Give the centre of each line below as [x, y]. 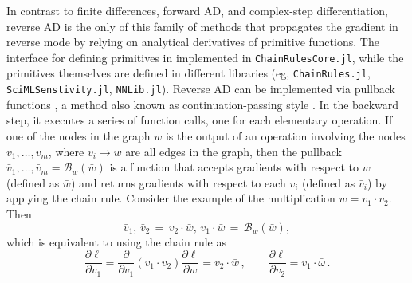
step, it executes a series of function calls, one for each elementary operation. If [200, 120]
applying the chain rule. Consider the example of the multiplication [171, 198]
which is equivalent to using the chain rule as [116, 241]
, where [66, 151]
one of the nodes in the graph [78, 135]
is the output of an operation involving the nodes [285, 135]
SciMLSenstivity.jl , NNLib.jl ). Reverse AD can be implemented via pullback [201, 89]
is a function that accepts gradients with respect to [234, 167]
